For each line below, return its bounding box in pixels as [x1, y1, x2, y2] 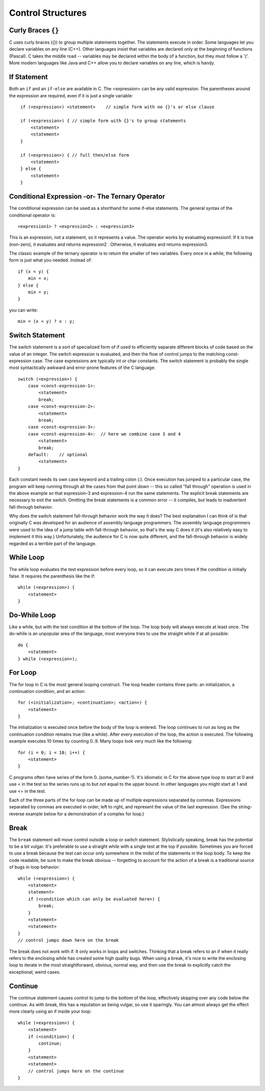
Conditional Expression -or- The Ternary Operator [9, 192, 165, 201]
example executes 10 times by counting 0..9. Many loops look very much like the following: [9, 738, 193, 744]
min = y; [27, 289, 49, 295]
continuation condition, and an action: [9, 688, 86, 694]
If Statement [9, 73, 48, 81]
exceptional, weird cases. [9, 969, 61, 975]
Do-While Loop [9, 611, 56, 619]
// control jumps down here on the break [18, 938, 119, 943]
